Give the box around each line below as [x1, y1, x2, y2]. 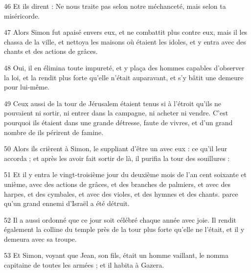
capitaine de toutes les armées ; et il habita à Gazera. [4, 260, 164, 270]
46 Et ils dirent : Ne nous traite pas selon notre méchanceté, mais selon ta [4, 1, 226, 11]
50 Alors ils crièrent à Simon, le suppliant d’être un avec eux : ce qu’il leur [4, 143, 228, 154]
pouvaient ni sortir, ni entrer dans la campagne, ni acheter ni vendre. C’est [4, 108, 228, 118]
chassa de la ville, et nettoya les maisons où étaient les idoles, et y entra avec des [4, 36, 246, 46]
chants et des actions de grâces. [4, 46, 98, 56]
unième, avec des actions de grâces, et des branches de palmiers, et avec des [4, 179, 230, 189]
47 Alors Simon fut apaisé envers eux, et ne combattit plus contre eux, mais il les [4, 27, 248, 37]
